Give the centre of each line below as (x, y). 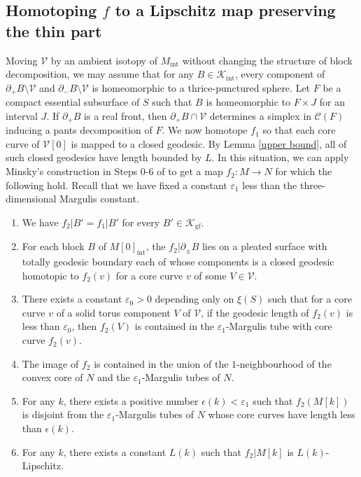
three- (312, 185)
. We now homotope (205, 130)
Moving (22, 60)
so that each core (299, 130)
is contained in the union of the (161, 363)
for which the (304, 171)
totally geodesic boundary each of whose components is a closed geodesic (178, 262)
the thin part (54, 30)
